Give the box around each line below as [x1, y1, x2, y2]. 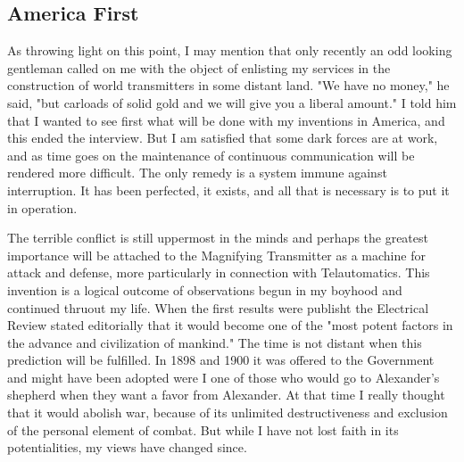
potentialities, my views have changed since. [7, 438, 247, 457]
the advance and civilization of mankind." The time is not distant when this [7, 333, 422, 351]
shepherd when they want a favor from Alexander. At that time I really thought [7, 385, 445, 404]
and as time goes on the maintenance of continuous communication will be [7, 145, 415, 164]
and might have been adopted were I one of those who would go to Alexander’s [7, 367, 440, 386]
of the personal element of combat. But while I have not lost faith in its [7, 420, 399, 439]
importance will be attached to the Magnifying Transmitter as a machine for [7, 245, 426, 264]
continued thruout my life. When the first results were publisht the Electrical [7, 298, 429, 317]
